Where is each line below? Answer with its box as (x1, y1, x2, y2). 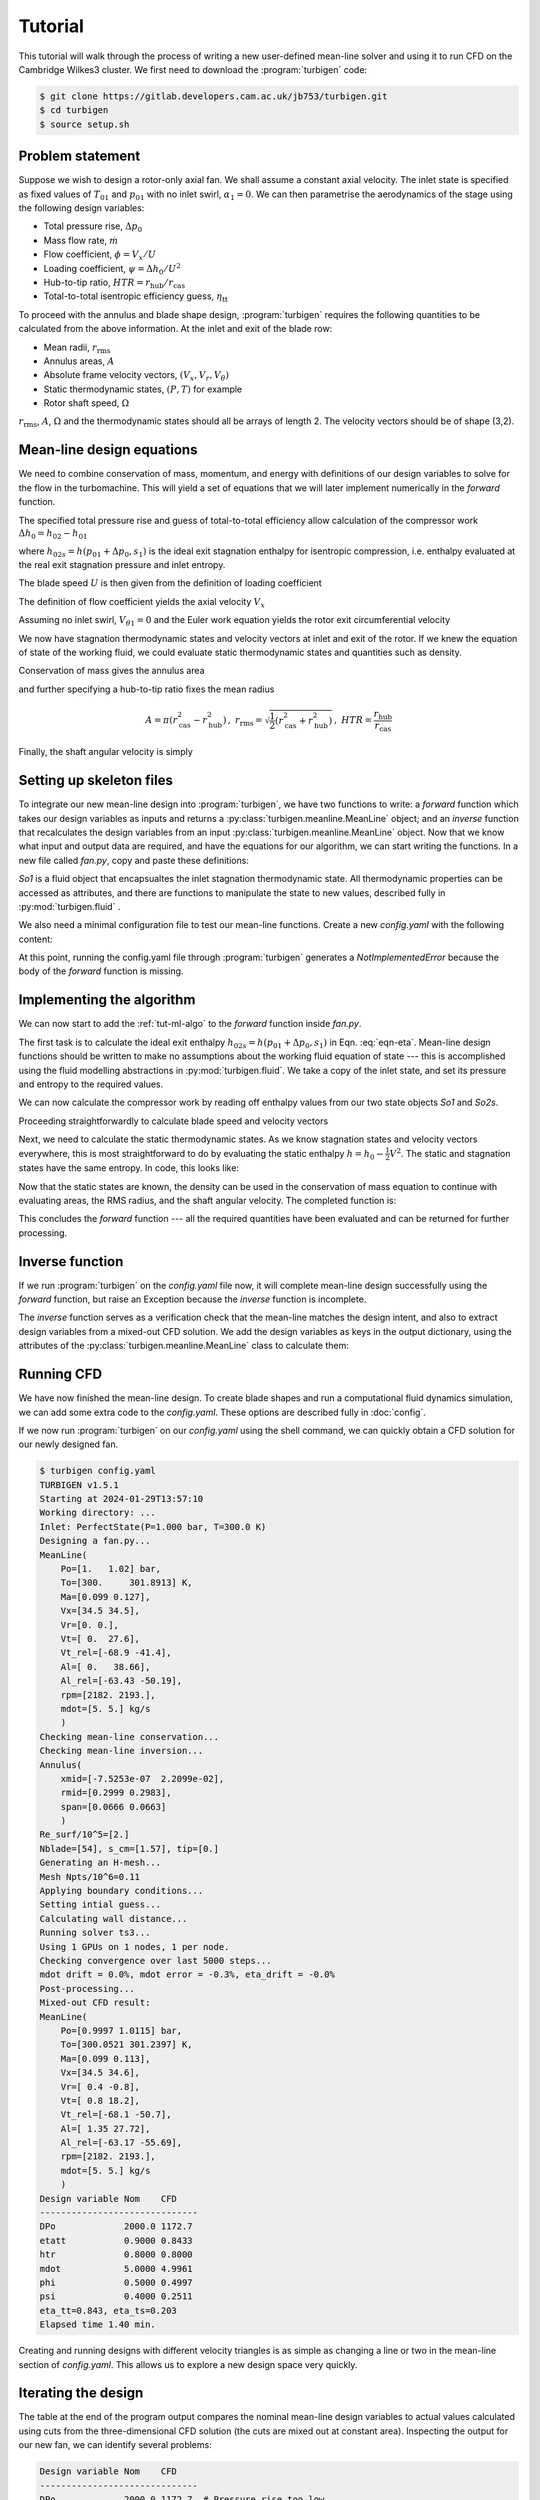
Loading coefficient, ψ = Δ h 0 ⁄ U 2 (43, 261, 182, 277)
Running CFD (18, 1366, 103, 1383)
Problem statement (18, 148, 141, 165)
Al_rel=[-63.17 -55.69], (60, 2137, 183, 2149)
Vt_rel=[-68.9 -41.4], (60, 1647, 172, 1659)
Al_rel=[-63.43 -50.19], (60, 1675, 183, 1687)
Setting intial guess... (39, 1899, 162, 1910)
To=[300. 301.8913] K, (60, 1577, 194, 1589)
